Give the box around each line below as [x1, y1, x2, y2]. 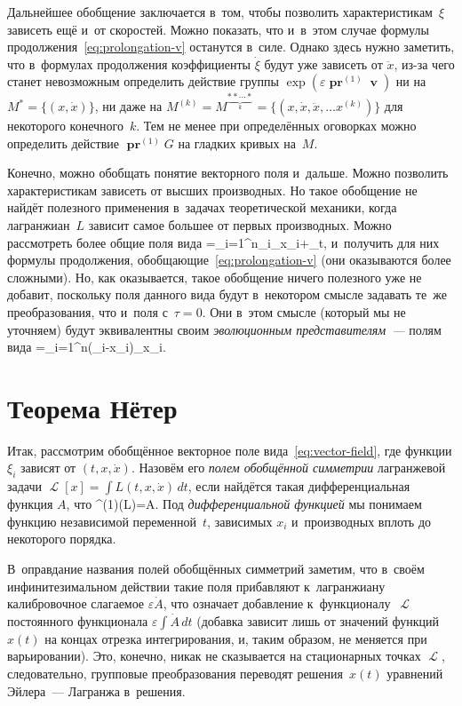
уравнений [386, 663, 443, 682]
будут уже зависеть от [264, 54, 383, 73]
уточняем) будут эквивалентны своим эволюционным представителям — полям [7, 320, 442, 338]
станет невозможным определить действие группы [7, 72, 279, 91]
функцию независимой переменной [7, 512, 197, 530]
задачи [7, 477, 43, 496]
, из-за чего [394, 54, 455, 73]
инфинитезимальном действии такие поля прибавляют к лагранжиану [7, 576, 386, 595]
